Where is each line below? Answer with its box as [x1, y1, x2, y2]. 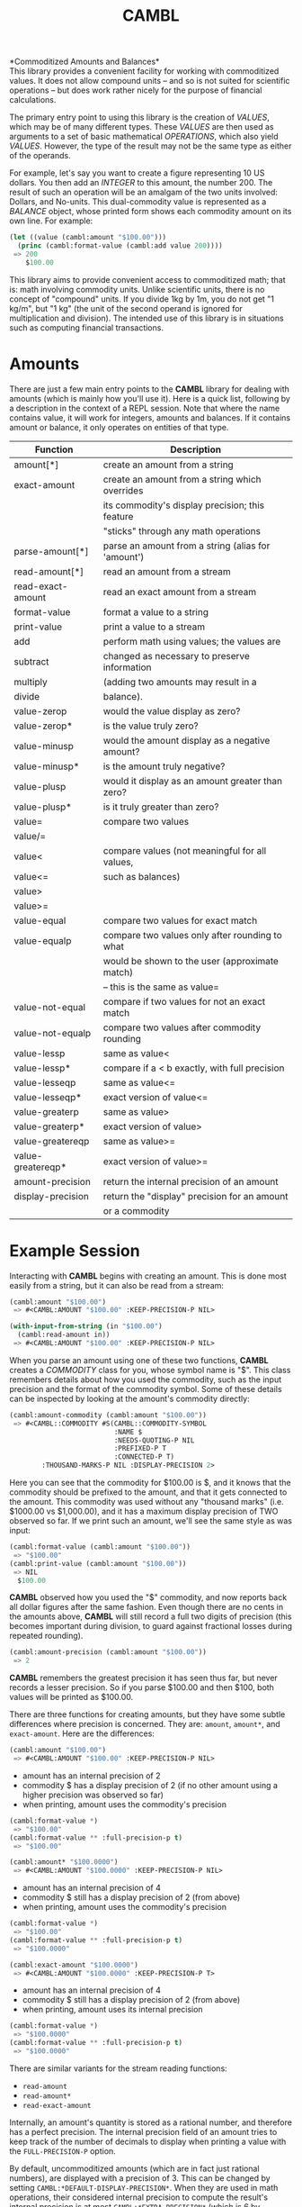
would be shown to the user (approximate [102, 954, 279, 967]
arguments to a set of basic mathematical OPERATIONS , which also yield [9, 131, 279, 142]
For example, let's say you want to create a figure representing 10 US [9, 167, 265, 178]
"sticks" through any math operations [102, 524, 261, 537]
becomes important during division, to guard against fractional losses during [9, 1621, 292, 1632]
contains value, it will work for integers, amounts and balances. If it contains [9, 412, 290, 423]
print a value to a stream [102, 620, 206, 633]
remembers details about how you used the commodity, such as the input [9, 1374, 281, 1385]
